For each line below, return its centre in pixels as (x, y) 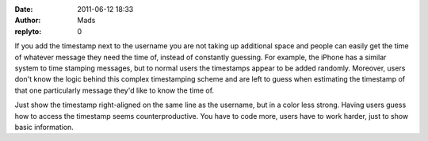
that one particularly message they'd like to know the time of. (114, 90)
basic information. (44, 127)
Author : (28, 21)
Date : (24, 9)
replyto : (28, 31)
